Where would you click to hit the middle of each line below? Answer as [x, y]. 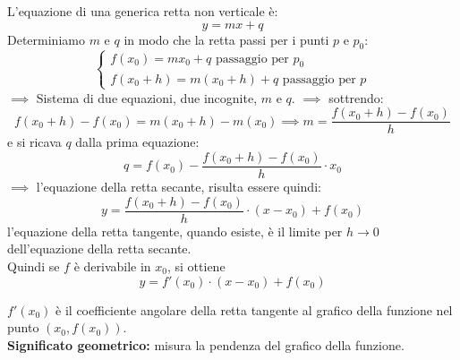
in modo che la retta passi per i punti [226, 39]
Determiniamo [46, 39]
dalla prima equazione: [137, 142]
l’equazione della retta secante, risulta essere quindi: [179, 187]
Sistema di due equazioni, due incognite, [147, 97]
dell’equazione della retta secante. [99, 249]
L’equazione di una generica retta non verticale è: [143, 11]
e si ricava [34, 142]
